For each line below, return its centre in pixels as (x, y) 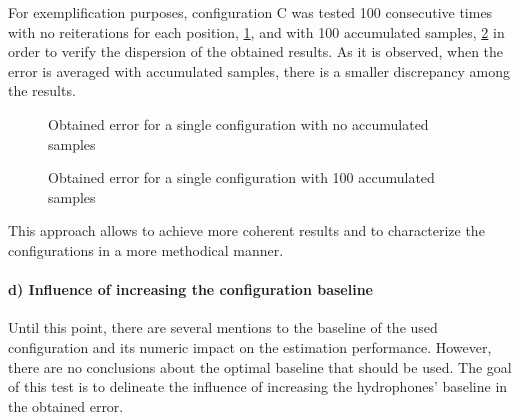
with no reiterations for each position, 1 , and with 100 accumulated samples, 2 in (256, 31)
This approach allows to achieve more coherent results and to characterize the (246, 230)
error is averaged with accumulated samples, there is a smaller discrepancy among (259, 70)
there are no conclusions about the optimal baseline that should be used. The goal (260, 366)
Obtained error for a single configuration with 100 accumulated (241, 177)
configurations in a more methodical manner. (146, 249)
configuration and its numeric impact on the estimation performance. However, (250, 346)
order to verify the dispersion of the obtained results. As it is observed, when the (256, 51)
